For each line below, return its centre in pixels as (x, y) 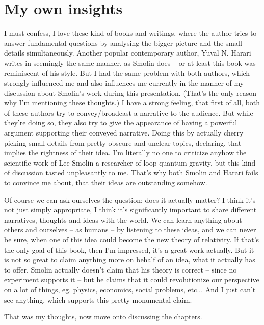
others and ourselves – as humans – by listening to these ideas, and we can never (130, 229)
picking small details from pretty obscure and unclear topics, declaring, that (123, 142)
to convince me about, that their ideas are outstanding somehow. (106, 183)
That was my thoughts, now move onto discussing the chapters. (103, 317)
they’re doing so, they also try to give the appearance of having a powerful (121, 123)
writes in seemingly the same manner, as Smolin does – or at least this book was (130, 62)
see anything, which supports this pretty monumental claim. (98, 299)
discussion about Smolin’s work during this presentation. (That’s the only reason (130, 92)
